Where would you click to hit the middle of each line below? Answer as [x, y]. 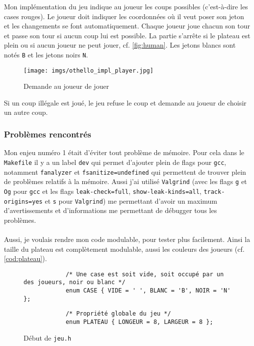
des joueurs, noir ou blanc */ [75, 282]
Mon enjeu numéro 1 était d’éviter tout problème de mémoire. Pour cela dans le [124, 152]
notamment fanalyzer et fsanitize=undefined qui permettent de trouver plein [125, 172]
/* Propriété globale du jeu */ [118, 314]
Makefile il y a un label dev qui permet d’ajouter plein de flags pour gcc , [115, 162]
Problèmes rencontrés [48, 134]
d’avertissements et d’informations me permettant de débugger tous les [111, 210]
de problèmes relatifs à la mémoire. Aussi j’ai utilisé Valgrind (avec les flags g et [126, 181]
